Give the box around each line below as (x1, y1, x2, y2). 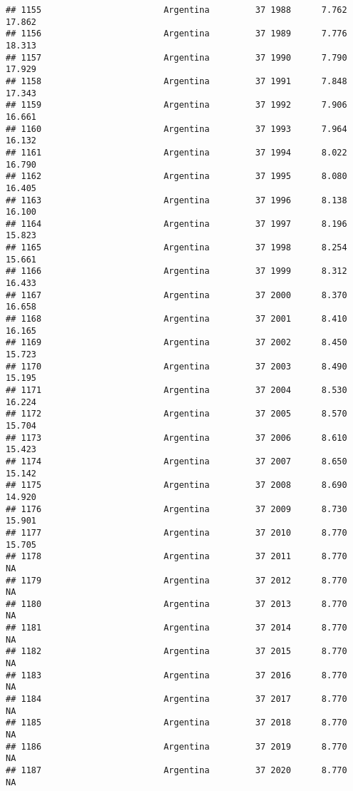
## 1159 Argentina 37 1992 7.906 (6, 100, 347, 111)
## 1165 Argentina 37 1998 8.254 (6, 243, 347, 253)
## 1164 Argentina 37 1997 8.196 (6, 218, 347, 229)
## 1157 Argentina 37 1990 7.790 (6, 52, 347, 63)
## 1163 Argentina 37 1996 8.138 (6, 195, 347, 205)
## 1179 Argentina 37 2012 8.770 (6, 575, 347, 586)
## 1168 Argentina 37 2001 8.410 (6, 314, 347, 325)
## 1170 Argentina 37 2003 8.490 (6, 361, 347, 372)
